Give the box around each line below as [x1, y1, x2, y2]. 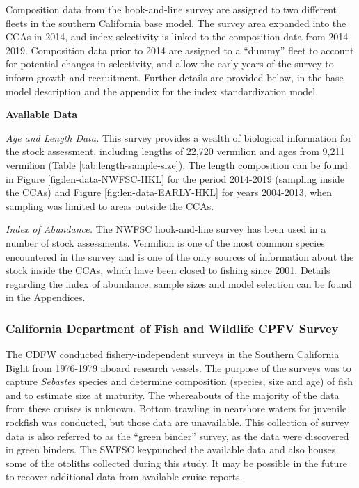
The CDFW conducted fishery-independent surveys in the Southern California [6, 347, 340, 361]
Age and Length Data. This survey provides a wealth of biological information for [6, 130, 352, 145]
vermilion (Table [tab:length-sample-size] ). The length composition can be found [6, 157, 348, 172]
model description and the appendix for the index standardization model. [6, 83, 319, 98]
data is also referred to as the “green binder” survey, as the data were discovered [6, 428, 349, 443]
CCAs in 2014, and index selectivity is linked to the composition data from [6, 29, 326, 44]
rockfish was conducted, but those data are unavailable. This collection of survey [6, 415, 349, 430]
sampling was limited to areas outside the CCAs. [6, 198, 214, 213]
